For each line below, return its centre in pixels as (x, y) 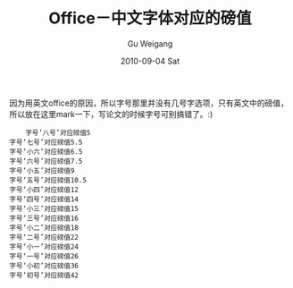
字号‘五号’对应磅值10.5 (48, 180)
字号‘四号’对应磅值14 (44, 199)
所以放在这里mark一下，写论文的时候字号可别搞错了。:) (111, 114)
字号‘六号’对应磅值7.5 (46, 161)
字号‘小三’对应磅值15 (44, 208)
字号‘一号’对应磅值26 (44, 256)
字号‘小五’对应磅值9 (42, 171)
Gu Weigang (150, 43)
